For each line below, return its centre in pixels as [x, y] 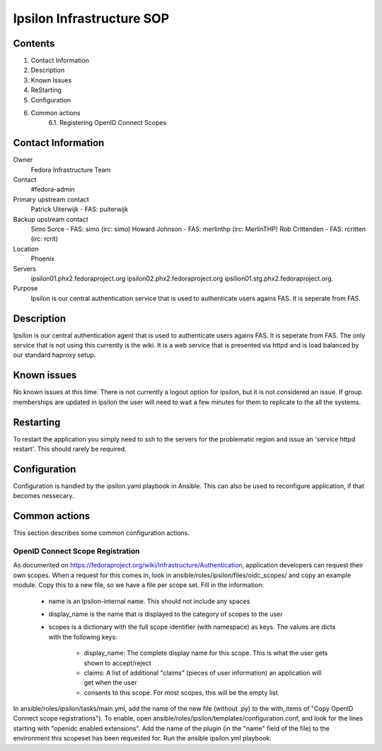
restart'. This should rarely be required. [70, 449]
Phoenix [43, 259]
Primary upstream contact [51, 199]
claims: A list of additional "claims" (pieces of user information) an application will [203, 673]
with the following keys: [83, 637]
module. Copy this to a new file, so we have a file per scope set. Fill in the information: [139, 585]
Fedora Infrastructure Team [71, 170]
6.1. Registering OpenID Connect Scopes [108, 123]
